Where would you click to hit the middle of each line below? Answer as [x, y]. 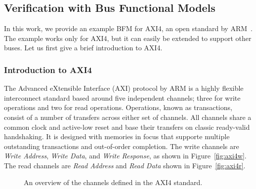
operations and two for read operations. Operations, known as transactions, [118, 107]
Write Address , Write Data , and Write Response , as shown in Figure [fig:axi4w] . [125, 156]
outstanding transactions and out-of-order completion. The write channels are [122, 146]
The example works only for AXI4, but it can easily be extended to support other [128, 38]
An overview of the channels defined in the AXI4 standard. [113, 182]
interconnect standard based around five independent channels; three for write [122, 97]
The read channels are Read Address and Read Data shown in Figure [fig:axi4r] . [125, 165]
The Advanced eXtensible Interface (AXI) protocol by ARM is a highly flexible [124, 88]
